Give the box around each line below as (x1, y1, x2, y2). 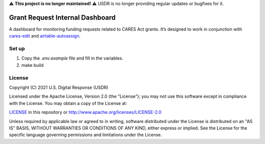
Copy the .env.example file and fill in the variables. (21, 55, 124, 61)
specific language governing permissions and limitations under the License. (9, 132, 162, 138)
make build (21, 62, 44, 68)
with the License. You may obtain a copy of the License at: (9, 100, 128, 106)
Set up (9, 45, 25, 52)
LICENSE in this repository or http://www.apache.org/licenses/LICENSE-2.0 (9, 109, 162, 115)
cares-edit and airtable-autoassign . (9, 33, 81, 39)
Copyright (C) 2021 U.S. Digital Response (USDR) (9, 84, 108, 90)
